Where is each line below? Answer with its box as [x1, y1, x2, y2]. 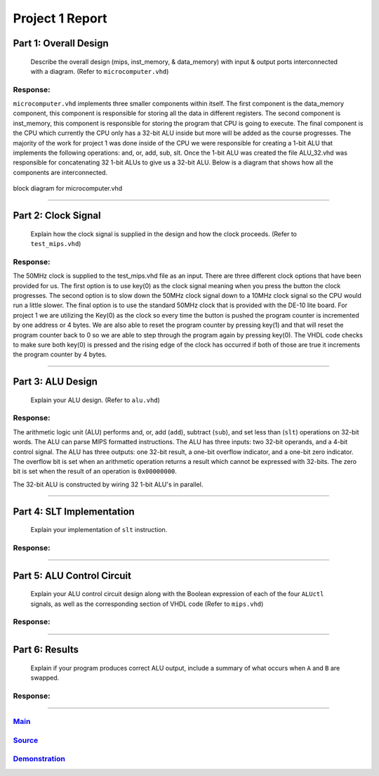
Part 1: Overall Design [13, 37, 109, 49]
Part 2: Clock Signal [13, 209, 101, 221]
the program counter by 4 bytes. [13, 350, 107, 358]
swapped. [30, 673, 60, 682]
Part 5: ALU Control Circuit [13, 569, 131, 581]
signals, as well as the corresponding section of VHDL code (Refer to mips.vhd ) [30, 600, 264, 608]
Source [13, 735, 39, 745]
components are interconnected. [13, 168, 108, 176]
